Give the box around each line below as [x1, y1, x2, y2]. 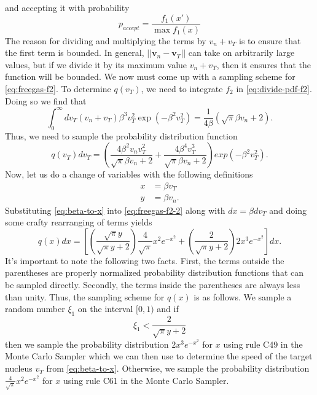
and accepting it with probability [5, 1, 130, 14]
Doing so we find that [5, 94, 87, 107]
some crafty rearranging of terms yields [5, 216, 152, 229]
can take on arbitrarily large [188, 46, 295, 59]
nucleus [5, 362, 33, 375]
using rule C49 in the [223, 337, 303, 350]
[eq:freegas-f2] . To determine [5, 82, 111, 95]
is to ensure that [238, 34, 301, 47]
